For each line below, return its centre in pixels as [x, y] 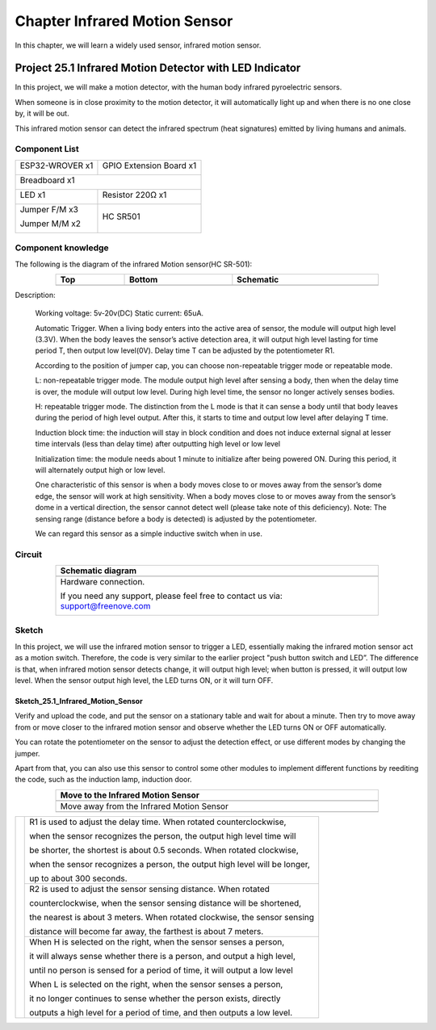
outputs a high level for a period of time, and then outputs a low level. [161, 1012]
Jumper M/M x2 [50, 224]
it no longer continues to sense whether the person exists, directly [155, 999]
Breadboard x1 [48, 180]
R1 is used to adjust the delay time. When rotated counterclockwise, [158, 822]
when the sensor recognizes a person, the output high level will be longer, [170, 864]
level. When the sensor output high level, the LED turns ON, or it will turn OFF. [144, 680]
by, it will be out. [42, 114]
